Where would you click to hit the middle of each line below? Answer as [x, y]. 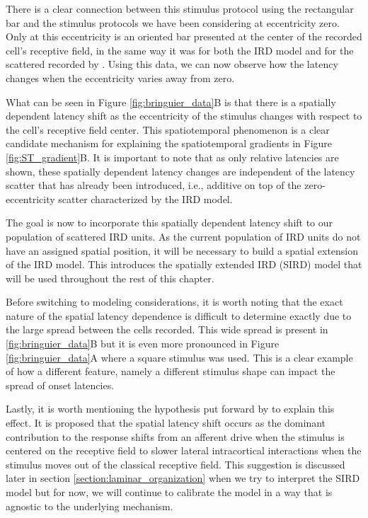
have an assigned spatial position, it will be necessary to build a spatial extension [182, 250]
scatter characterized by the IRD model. [145, 198]
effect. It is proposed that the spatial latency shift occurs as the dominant [166, 423]
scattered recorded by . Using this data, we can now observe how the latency [172, 64]
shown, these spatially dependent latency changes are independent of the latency [180, 171]
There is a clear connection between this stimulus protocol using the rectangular [180, 8]
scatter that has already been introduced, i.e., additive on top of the [154, 185]
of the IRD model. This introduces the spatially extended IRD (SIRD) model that [184, 264]
